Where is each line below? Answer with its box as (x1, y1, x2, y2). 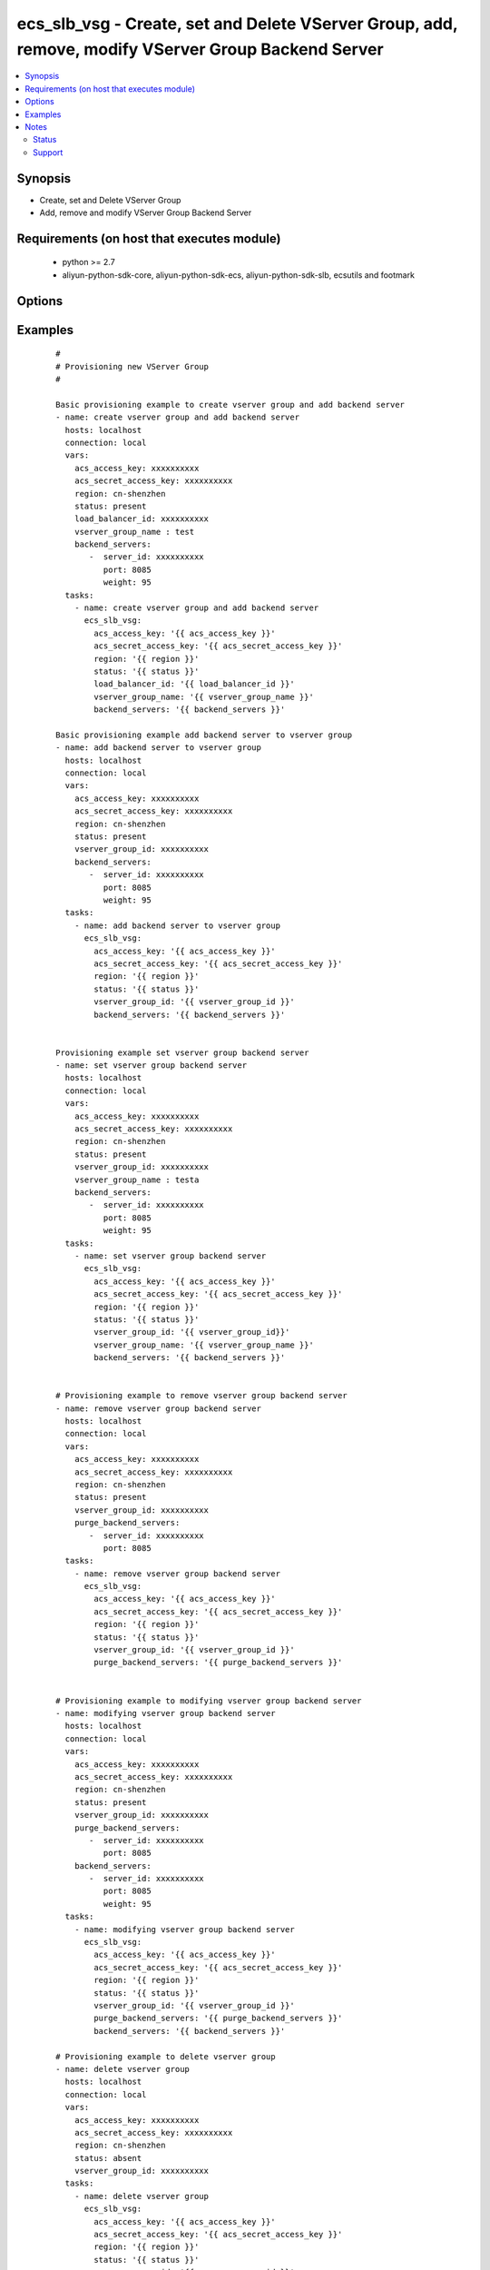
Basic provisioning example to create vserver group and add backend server (55, 400, 406, 410)
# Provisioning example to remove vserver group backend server (55, 1390, 348, 1401)
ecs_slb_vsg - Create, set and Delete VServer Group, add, (16, 14, 458, 34)
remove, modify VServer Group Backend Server (16, 39, 385, 59)
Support (33, 146, 64, 158)
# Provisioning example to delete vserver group (55, 2051, 276, 2061)
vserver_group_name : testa (73, 1174, 200, 1185)
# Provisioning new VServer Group (55, 361, 209, 371)
